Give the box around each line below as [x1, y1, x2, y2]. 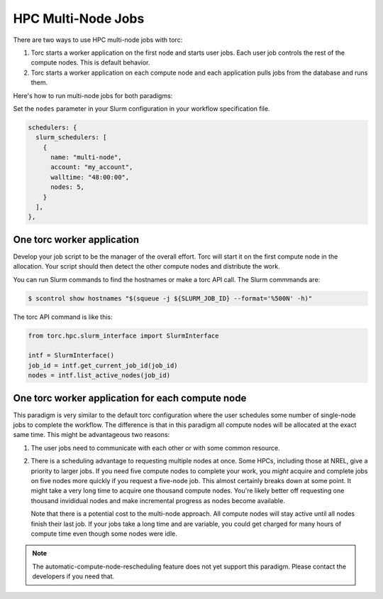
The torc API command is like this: [13, 313, 113, 321]
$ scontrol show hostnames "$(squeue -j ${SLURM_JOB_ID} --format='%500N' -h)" [28, 294, 313, 302]
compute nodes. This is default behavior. [30, 58, 150, 67]
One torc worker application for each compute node [13, 392, 247, 404]
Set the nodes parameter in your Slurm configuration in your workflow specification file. [13, 104, 270, 113]
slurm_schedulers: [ [35, 134, 107, 141]
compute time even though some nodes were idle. [30, 529, 177, 538]
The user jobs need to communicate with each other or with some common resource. [30, 443, 280, 452]
